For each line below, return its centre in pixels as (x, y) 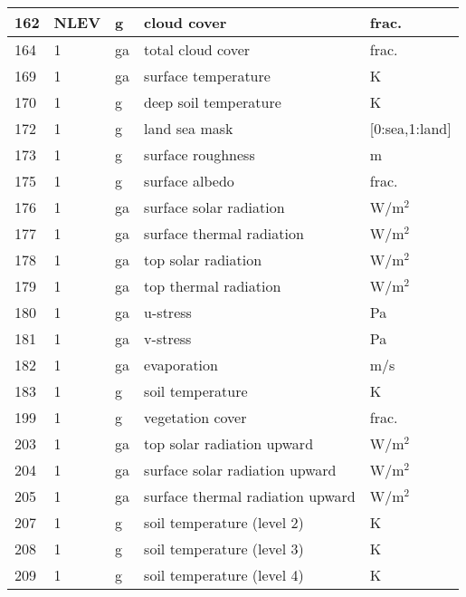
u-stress (168, 312)
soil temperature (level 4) (224, 575)
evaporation (181, 365)
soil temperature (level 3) (224, 549)
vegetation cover (195, 417)
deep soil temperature (213, 102)
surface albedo (189, 181)
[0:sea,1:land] (410, 128)
